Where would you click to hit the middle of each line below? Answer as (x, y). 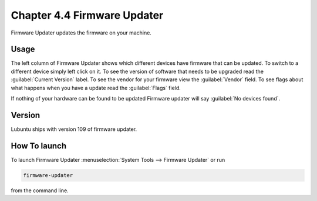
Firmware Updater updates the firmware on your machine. (81, 33)
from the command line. (40, 190)
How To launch (39, 146)
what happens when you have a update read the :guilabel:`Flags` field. (96, 88)
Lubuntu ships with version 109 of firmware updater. (74, 129)
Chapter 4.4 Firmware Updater (87, 15)
